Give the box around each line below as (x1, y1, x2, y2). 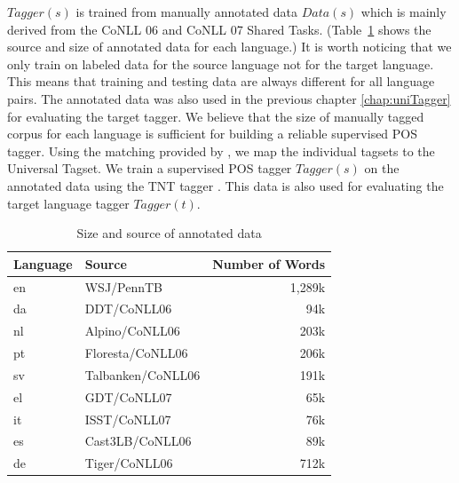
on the (364, 159, 400, 178)
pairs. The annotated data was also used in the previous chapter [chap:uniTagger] (7, 89, 451, 107)
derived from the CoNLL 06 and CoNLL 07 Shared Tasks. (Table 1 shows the (7, 20, 431, 38)
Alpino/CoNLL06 (84, 321, 180, 340)
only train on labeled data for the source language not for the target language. (7, 54, 434, 73)
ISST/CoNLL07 (84, 409, 171, 428)
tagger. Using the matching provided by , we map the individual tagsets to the (7, 141, 435, 160)
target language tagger (7, 194, 130, 212)
